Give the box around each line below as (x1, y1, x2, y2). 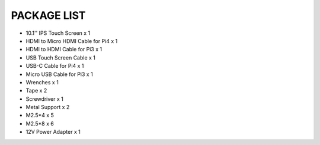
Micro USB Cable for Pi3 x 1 (25, 71, 93, 78)
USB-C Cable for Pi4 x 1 (25, 62, 84, 70)
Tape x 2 (25, 87, 47, 94)
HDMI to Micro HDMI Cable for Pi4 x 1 (25, 37, 118, 44)
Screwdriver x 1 (25, 95, 63, 103)
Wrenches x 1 (25, 78, 59, 85)
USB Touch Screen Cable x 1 (25, 54, 96, 61)
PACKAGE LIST (11, 9, 86, 22)
